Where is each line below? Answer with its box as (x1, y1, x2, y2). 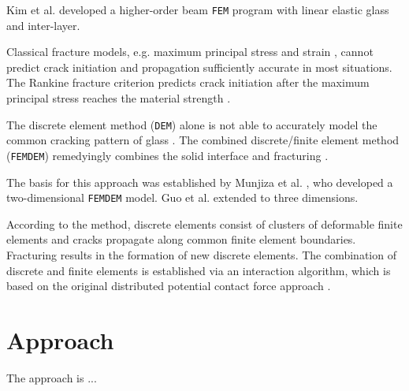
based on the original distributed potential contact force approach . (6, 277, 331, 294)
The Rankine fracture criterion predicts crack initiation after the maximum (6, 74, 370, 91)
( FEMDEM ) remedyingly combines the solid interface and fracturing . (6, 147, 329, 163)
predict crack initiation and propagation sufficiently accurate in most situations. (6, 58, 392, 75)
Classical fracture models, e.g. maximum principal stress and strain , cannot (6, 43, 374, 60)
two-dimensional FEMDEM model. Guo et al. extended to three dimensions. (6, 189, 359, 206)
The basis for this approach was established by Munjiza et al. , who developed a (6, 173, 393, 190)
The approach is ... (6, 369, 97, 385)
